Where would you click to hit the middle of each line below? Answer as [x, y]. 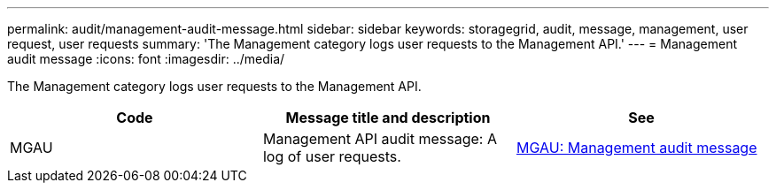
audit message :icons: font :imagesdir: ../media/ [146, 59]
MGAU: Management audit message [636, 148]
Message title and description [388, 118]
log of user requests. [332, 156]
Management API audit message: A [380, 139]
